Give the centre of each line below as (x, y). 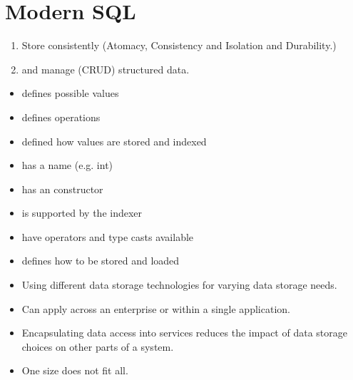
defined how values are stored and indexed (114, 141)
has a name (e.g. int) (67, 165)
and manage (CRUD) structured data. (106, 69)
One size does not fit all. (75, 370)
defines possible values (70, 93)
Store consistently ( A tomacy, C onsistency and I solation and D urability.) (179, 45)
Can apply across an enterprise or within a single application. (156, 308)
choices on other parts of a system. (98, 346)
